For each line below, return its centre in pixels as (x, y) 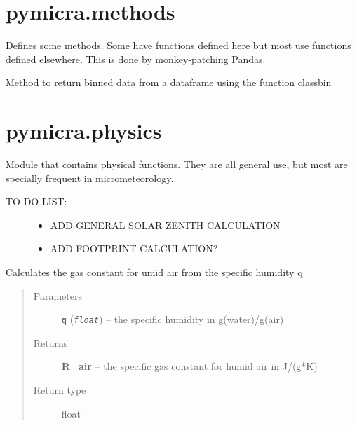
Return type (60, 390)
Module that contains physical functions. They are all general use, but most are (177, 164)
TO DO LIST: (36, 201)
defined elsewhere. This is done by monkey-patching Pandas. (136, 59)
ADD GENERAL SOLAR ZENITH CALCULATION (165, 225)
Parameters (58, 295)
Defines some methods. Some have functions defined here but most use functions (178, 45)
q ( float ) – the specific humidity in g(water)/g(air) (173, 319)
